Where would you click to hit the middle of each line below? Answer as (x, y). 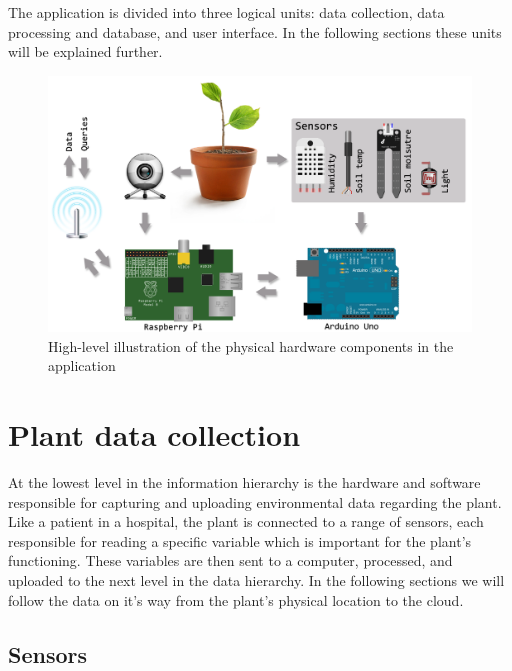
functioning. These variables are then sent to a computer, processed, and (230, 560)
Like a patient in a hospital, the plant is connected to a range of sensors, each (246, 521)
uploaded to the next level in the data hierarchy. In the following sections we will (256, 579)
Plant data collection (154, 434)
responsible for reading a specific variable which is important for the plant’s (240, 540)
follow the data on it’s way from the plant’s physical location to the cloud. (236, 599)
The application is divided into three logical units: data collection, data (226, 12)
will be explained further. (85, 51)
